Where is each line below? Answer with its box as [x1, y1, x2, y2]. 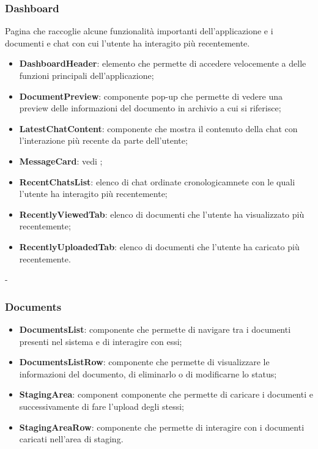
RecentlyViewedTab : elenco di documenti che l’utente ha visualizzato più [19, 207, 305, 220]
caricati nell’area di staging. [19, 432, 124, 445]
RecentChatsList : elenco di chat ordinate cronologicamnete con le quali [19, 175, 295, 188]
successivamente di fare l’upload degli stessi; [19, 399, 184, 412]
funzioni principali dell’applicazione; [19, 69, 154, 81]
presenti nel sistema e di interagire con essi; [19, 335, 182, 347]
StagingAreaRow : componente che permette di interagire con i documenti [19, 420, 305, 433]
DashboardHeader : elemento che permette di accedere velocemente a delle [19, 57, 306, 70]
